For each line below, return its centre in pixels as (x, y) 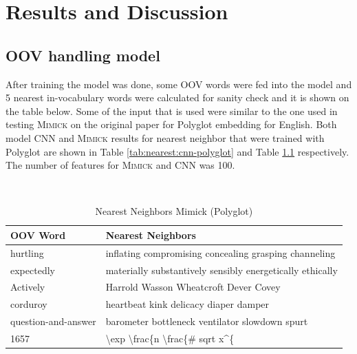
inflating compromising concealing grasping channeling (220, 252)
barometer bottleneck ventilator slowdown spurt (207, 321)
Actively (28, 287)
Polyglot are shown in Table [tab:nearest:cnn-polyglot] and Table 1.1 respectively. (177, 151)
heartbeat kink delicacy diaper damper (187, 304)
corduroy (29, 304)
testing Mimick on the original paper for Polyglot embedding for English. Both (171, 124)
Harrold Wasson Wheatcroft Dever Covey (193, 287)
